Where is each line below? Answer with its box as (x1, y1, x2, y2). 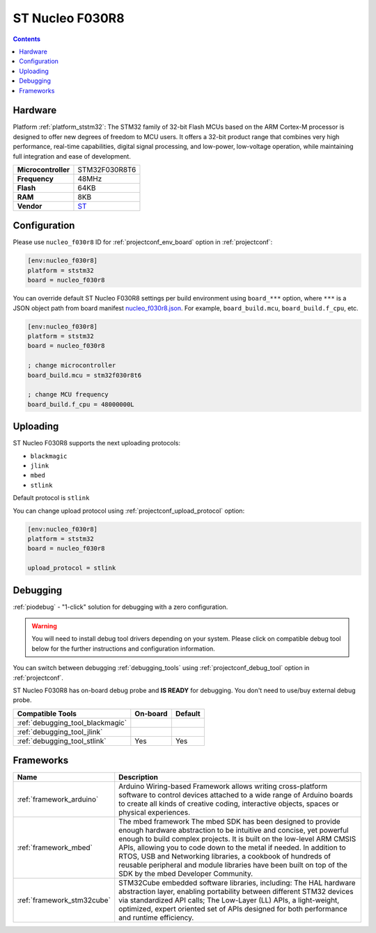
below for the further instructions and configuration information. (31, 644, 215, 653)
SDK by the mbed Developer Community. (118, 869, 253, 879)
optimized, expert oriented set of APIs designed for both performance (118, 904, 347, 914)
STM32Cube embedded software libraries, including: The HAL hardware (118, 878, 356, 888)
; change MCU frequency (27, 390, 109, 399)
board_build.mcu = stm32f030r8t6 (27, 371, 142, 379)
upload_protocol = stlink (27, 564, 116, 572)
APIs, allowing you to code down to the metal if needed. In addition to (118, 843, 346, 852)
